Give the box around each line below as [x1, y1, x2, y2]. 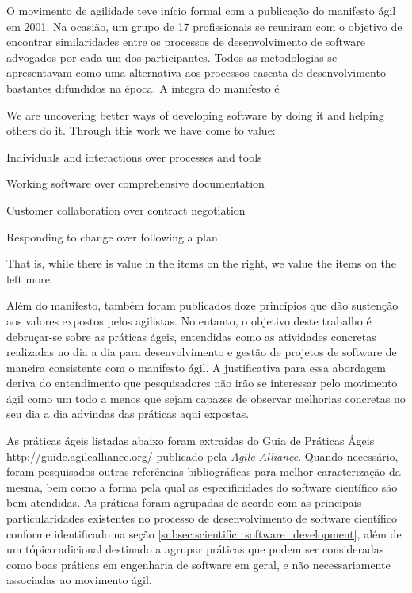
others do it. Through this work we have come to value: [6, 122, 276, 139]
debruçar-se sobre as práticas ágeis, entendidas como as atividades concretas [6, 328, 376, 344]
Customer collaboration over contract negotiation [6, 201, 246, 218]
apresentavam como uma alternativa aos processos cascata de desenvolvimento [6, 64, 386, 81]
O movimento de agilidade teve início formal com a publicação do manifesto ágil [6, 2, 396, 18]
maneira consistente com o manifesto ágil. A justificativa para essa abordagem [6, 359, 386, 375]
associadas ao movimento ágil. [6, 572, 152, 588]
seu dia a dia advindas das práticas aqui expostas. [6, 405, 250, 422]
